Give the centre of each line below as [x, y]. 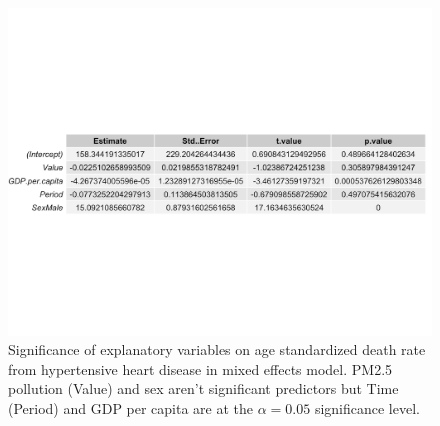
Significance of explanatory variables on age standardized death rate [217, 349]
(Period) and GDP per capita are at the [131, 407]
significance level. [367, 407]
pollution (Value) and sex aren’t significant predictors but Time [203, 388]
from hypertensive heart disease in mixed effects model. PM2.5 [200, 368]
